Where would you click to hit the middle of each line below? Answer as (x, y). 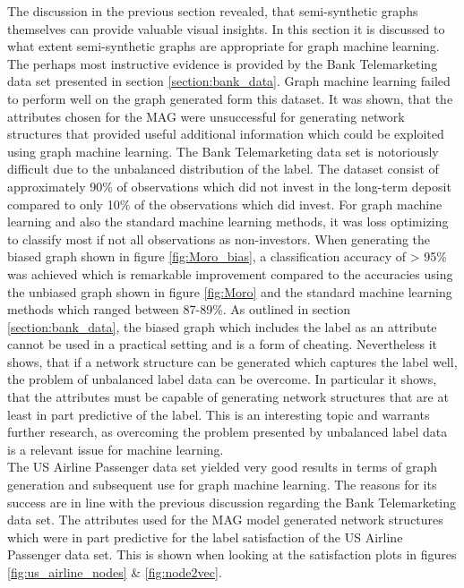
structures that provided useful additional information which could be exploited (226, 134)
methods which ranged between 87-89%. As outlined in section (179, 309)
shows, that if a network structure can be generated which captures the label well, (232, 361)
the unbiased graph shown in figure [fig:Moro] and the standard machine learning (230, 291)
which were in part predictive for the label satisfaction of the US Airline (205, 537)
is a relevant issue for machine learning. (116, 449)
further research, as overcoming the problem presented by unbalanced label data (228, 432)
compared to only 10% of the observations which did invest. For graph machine (225, 204)
